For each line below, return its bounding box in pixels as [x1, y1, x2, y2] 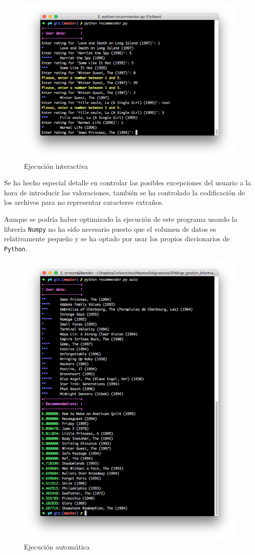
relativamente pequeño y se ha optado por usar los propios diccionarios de [4, 233, 230, 244]
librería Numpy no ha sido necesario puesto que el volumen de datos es [4, 223, 216, 234]
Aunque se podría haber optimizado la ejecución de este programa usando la [4, 213, 238, 224]
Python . [4, 243, 27, 253]
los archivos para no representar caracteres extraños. [4, 197, 164, 207]
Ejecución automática [24, 541, 90, 552]
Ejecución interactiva [24, 160, 88, 171]
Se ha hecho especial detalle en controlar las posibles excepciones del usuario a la [4, 177, 251, 188]
